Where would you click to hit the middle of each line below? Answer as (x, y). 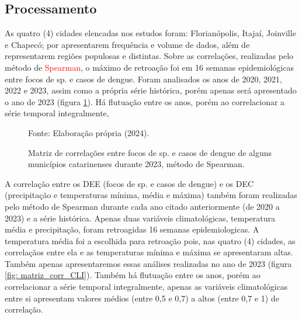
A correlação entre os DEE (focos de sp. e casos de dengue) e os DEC (129, 183)
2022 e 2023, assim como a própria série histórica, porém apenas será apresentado (151, 90)
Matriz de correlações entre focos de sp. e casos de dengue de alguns (150, 152)
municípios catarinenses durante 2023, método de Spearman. (136, 164)
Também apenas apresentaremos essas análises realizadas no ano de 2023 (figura (148, 263)
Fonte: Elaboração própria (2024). (89, 132)
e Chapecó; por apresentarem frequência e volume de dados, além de (127, 44)
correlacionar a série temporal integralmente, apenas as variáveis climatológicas (146, 287)
